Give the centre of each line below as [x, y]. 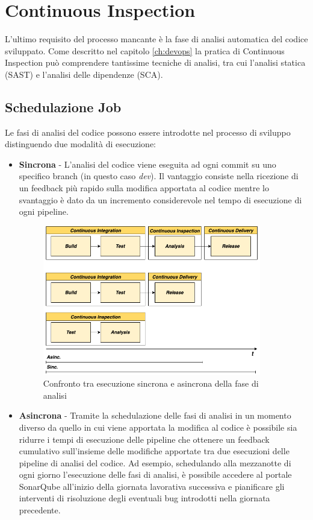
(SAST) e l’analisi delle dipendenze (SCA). [84, 74]
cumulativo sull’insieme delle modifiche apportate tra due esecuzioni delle [154, 451]
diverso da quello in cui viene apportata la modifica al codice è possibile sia [158, 427]
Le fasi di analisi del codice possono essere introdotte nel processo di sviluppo [148, 132]
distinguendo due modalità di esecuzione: [81, 144]
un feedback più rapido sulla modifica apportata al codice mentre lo [144, 188]
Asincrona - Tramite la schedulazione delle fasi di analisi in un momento [155, 415]
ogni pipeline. [44, 211]
